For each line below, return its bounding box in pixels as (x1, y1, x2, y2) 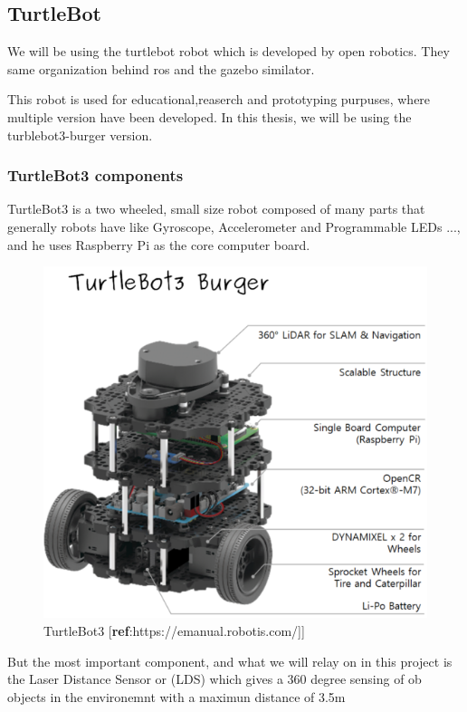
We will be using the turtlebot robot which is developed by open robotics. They (7, 42, 450, 61)
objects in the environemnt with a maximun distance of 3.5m (7, 687, 346, 706)
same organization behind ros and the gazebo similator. (7, 59, 315, 78)
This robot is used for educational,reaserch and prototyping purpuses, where (7, 90, 431, 109)
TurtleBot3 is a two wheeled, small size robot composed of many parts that (7, 199, 425, 218)
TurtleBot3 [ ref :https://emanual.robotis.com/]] (43, 621, 305, 640)
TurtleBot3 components (7, 164, 184, 187)
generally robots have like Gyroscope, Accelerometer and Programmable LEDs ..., (7, 216, 461, 236)
